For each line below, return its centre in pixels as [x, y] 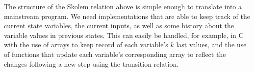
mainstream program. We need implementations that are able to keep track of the [127, 16]
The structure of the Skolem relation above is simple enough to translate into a [123, 6]
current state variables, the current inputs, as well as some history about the [119, 26]
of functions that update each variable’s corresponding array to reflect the [115, 54]
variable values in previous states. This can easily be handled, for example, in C [124, 35]
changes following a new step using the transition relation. [91, 63]
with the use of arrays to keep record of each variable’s [86, 45]
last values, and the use [211, 45]
